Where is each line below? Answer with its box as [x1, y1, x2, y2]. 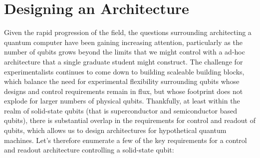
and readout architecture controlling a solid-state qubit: [4, 144, 174, 155]
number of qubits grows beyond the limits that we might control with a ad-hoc [4, 46, 245, 57]
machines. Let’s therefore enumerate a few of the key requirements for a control [4, 134, 247, 145]
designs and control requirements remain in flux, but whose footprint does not [4, 85, 243, 96]
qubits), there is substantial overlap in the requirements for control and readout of [4, 115, 256, 125]
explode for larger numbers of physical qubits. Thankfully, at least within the [4, 95, 240, 106]
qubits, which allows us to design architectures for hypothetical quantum [4, 125, 227, 135]
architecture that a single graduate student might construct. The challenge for [4, 56, 243, 66]
